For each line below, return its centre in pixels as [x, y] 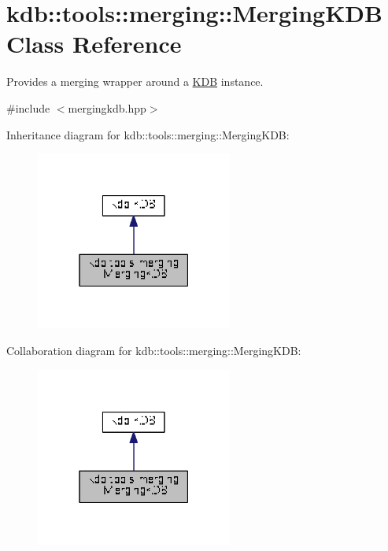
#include [28, 107]
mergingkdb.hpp [107, 107]
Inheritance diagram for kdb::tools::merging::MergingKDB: [148, 134]
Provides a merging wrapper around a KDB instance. [135, 81]
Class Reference [94, 44]
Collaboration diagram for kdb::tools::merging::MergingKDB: [154, 350]
